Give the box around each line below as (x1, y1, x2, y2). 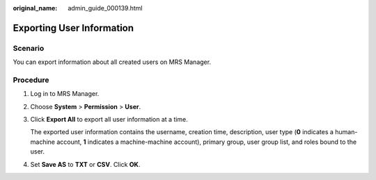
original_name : (13, 4, 58, 12)
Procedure (13, 75, 49, 85)
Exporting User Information (13, 22, 134, 34)
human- (335, 128, 358, 136)
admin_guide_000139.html (68, 4, 143, 12)
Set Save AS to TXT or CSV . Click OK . (30, 160, 141, 168)
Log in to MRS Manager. (30, 90, 100, 98)
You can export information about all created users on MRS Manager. (13, 58, 212, 66)
